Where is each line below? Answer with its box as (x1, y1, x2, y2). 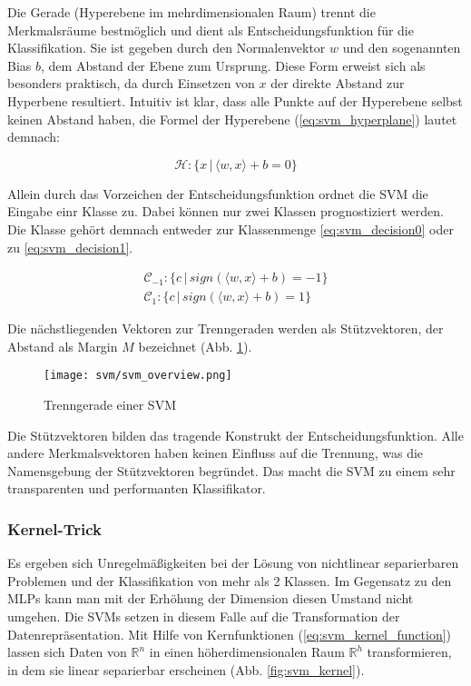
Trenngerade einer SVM (44, 395, 176, 414)
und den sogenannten (342, 38, 461, 57)
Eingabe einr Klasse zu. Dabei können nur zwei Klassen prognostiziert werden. (7, 202, 444, 221)
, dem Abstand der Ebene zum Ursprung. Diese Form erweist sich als (41, 55, 426, 75)
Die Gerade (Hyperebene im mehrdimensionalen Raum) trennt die (7, 3, 376, 21)
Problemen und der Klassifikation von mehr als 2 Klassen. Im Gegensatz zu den (7, 571, 452, 590)
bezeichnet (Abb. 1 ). (138, 336, 252, 355)
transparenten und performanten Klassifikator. (7, 479, 266, 498)
